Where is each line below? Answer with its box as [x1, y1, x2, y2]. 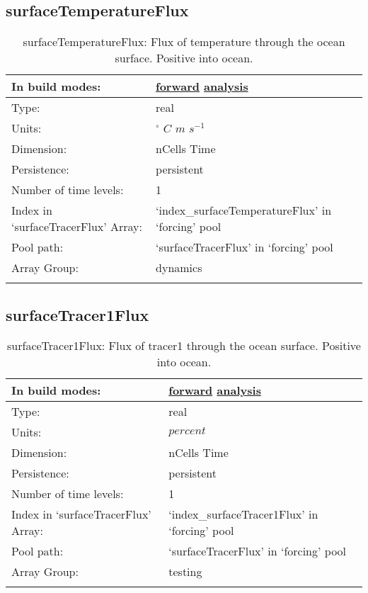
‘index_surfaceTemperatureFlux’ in [156, 202, 332, 219]
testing [168, 563, 202, 580]
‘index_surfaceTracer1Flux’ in [168, 506, 318, 523]
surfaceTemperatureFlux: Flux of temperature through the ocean [23, 33, 345, 50]
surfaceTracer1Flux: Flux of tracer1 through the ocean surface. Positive [7, 337, 361, 354]
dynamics [156, 259, 202, 276]
